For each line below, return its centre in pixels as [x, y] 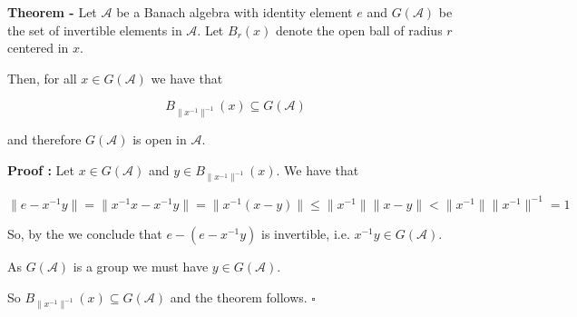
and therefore [44, 139]
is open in [160, 139]
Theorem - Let [52, 12]
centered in [38, 48]
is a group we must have [141, 266]
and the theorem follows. [239, 297]
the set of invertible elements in [95, 30]
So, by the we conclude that [85, 233]
